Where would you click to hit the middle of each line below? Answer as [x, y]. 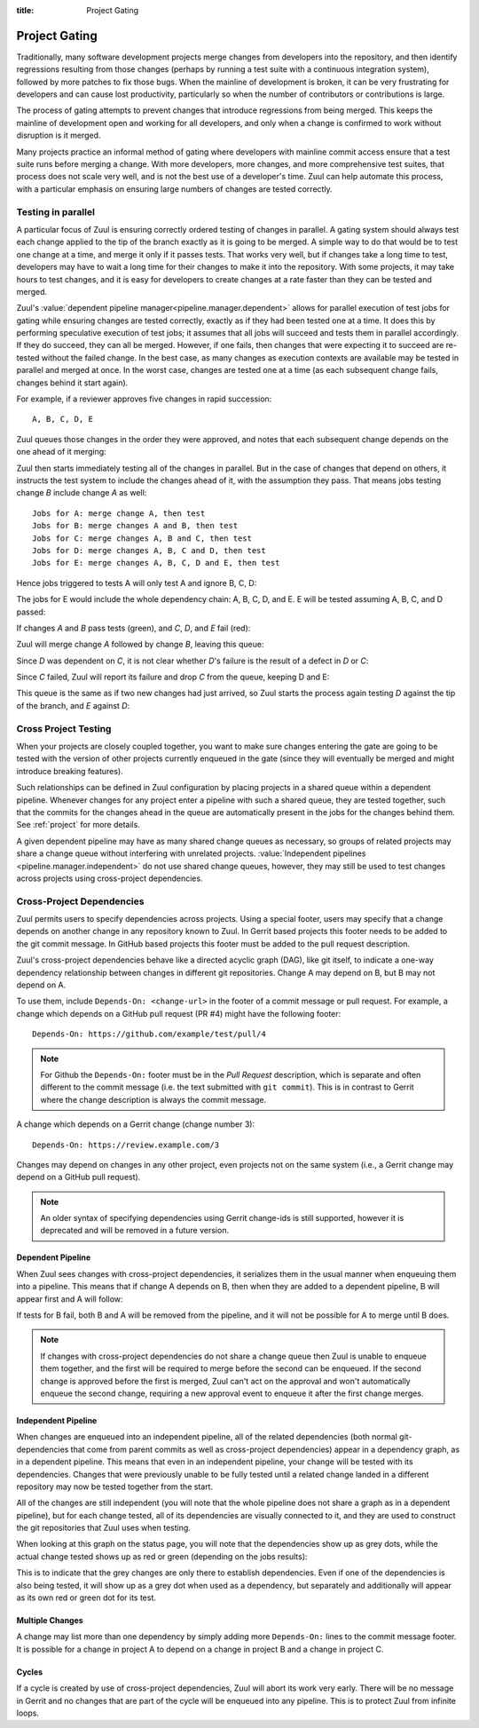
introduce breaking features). [70, 771]
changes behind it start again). [72, 383]
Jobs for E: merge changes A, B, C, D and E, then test [156, 563]
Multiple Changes [50, 1621]
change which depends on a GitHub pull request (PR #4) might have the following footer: [179, 1013]
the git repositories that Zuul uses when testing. [103, 1528]
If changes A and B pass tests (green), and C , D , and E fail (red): [133, 628]
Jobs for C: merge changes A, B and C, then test [142, 538]
